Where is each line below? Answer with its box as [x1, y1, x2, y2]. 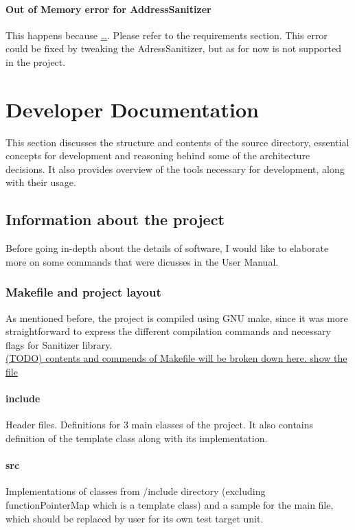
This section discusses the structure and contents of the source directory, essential [5, 135, 350, 149]
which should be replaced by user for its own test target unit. [5, 511, 264, 525]
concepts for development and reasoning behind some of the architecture [5, 148, 310, 163]
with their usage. [5, 175, 76, 189]
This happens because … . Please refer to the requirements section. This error [5, 27, 328, 42]
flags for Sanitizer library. [5, 337, 113, 352]
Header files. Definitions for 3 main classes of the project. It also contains [5, 417, 314, 432]
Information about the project [5, 209, 225, 230]
